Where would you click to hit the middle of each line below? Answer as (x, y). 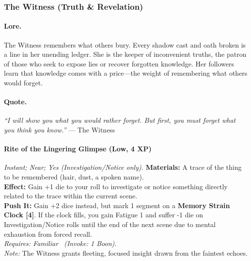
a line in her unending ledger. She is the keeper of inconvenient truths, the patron (125, 54)
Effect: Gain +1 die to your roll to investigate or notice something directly (116, 186)
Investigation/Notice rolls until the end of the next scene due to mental (110, 224)
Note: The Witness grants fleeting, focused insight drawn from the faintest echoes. (126, 253)
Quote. (16, 102)
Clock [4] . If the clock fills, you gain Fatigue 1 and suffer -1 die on (103, 215)
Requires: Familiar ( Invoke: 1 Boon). (60, 243)
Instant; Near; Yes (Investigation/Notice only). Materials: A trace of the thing (123, 167)
